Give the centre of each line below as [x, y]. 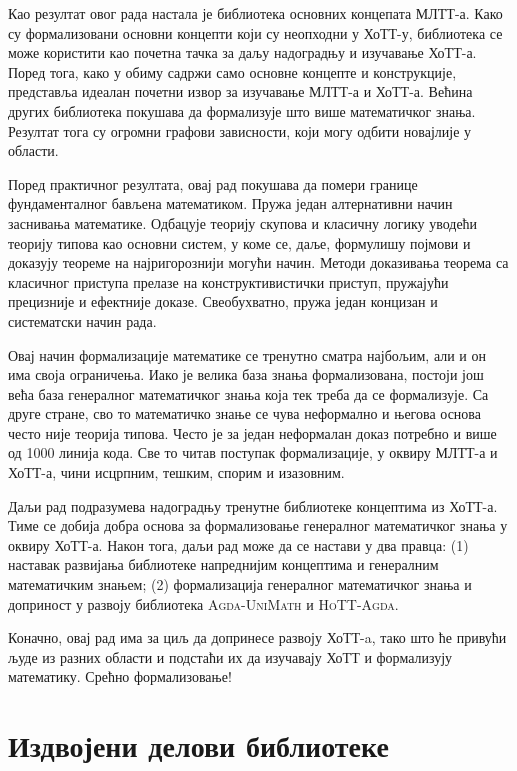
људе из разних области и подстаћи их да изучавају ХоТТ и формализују [230, 656]
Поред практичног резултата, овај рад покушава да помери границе [213, 183]
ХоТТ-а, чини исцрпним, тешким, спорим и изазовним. [176, 472]
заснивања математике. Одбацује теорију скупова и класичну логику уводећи [243, 222]
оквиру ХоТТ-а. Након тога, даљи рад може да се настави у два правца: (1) [238, 544]
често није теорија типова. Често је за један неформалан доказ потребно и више [252, 432]
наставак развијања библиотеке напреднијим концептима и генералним [223, 564]
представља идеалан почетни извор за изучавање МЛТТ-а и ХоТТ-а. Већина [240, 91]
